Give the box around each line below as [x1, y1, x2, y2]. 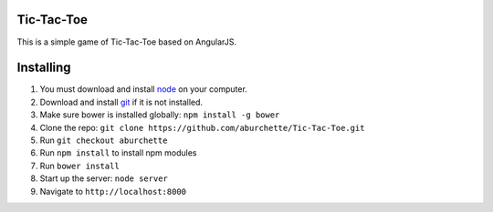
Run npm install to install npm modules [39, 147, 197, 158]
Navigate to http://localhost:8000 [39, 186, 187, 197]
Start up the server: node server [39, 173, 169, 184]
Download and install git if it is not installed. [39, 96, 204, 107]
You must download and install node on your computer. [39, 84, 248, 95]
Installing [16, 60, 72, 76]
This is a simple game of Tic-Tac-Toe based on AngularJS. [16, 36, 237, 47]
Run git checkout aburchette [39, 135, 168, 146]
